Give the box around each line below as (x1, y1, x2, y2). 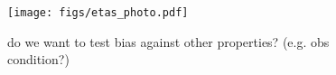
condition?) (7, 50, 70, 69)
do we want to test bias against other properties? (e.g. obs (7, 32, 330, 51)
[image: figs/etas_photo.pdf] (7, 6, 189, 19)
